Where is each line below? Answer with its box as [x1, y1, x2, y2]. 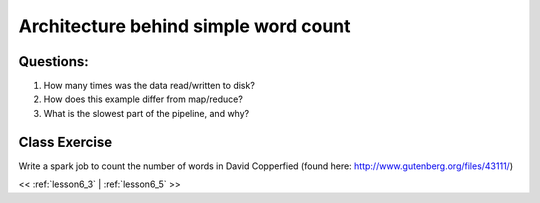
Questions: [18, 53, 89, 70]
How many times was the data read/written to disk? [43, 80, 255, 92]
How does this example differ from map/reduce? [43, 93, 244, 105]
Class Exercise [18, 133, 113, 150]
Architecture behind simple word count [18, 15, 351, 37]
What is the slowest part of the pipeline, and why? [43, 107, 250, 119]
